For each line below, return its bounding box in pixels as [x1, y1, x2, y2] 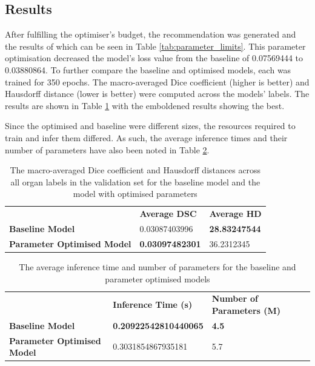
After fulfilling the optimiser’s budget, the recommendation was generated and [5, 28, 296, 41]
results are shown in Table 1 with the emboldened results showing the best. [5, 99, 285, 111]
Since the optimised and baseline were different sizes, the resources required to [5, 119, 296, 132]
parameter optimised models [105, 272, 210, 285]
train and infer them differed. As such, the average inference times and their [5, 131, 288, 144]
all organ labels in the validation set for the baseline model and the [10, 175, 260, 188]
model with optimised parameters [73, 187, 197, 200]
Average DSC [139, 207, 197, 220]
